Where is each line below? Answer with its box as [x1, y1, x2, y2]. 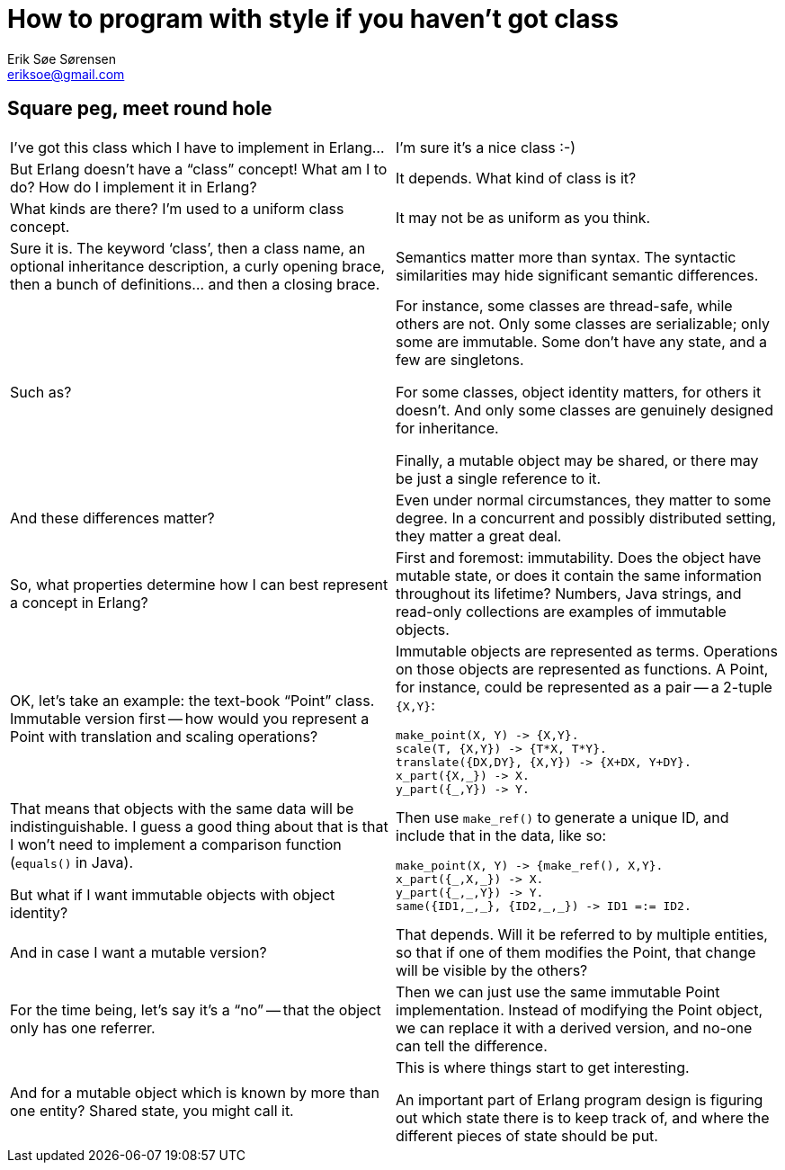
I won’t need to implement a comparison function [10, 835, 342, 853]
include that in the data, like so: [396, 826, 607, 844]
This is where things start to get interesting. [396, 1058, 690, 1076]
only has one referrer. [10, 1018, 156, 1037]
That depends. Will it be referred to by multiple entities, [396, 924, 768, 943]
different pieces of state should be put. [396, 1126, 658, 1145]
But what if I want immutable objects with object [10, 885, 335, 904]
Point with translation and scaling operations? [10, 728, 318, 746]
